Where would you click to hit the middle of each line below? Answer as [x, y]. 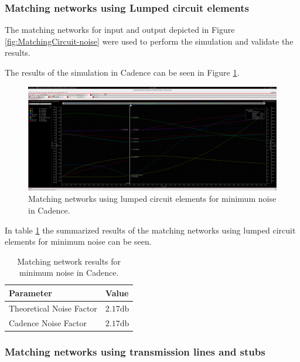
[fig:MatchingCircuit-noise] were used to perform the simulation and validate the [149, 41]
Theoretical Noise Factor [53, 308]
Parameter [30, 292]
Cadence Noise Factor [48, 322]
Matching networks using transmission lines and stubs [135, 351]
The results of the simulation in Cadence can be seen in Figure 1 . [122, 72]
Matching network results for [69, 261]
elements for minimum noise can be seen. [78, 241]
